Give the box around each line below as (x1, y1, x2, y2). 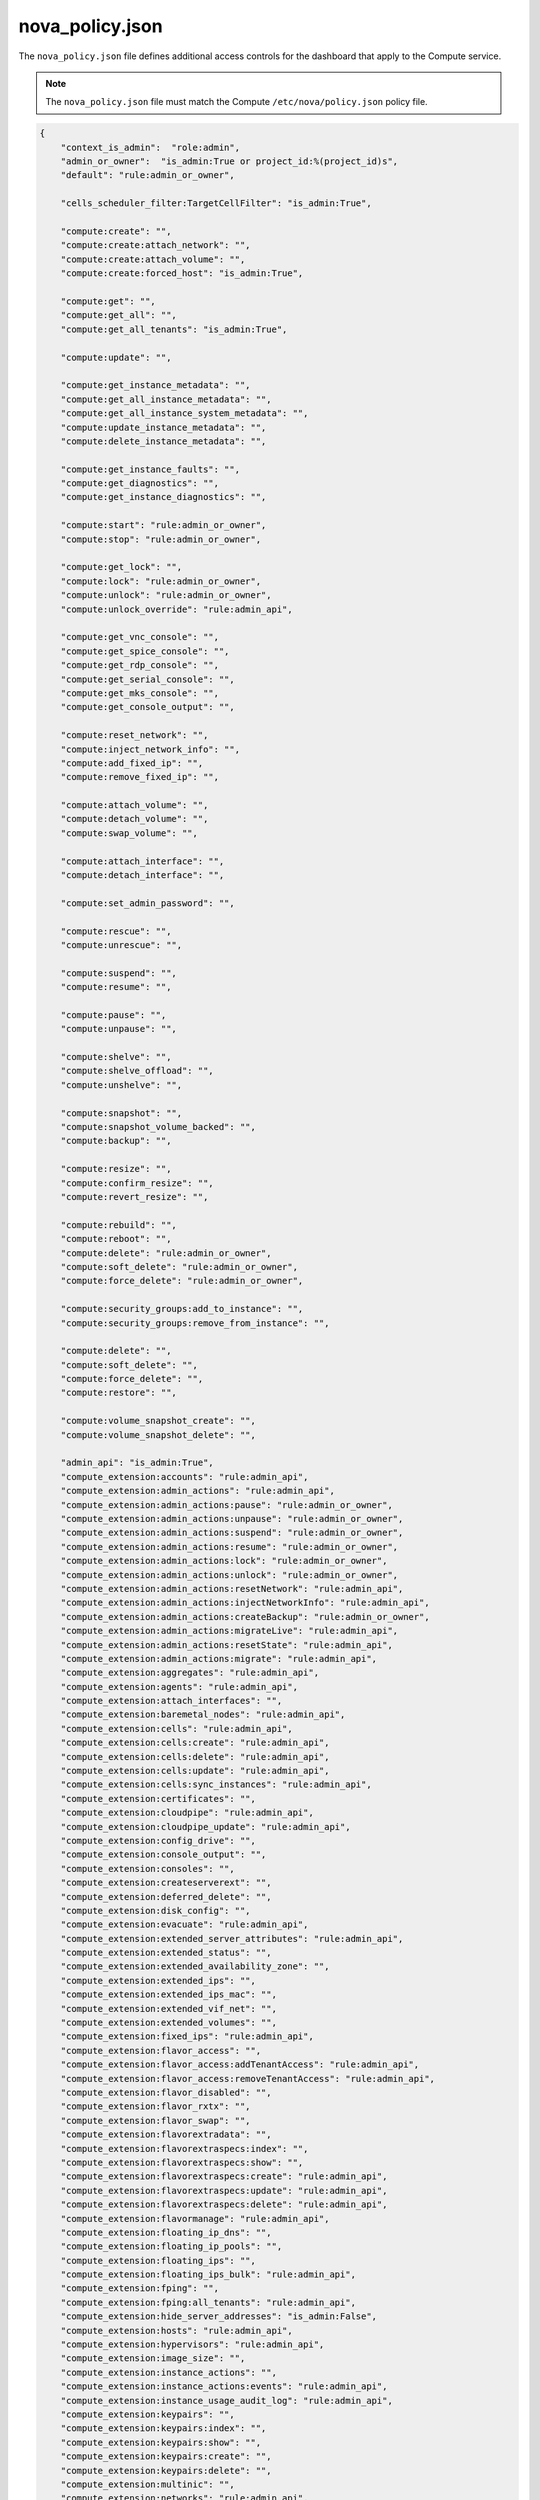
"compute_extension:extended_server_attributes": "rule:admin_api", (60, 1933, 404, 1944)
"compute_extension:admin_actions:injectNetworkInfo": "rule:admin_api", (60, 1597, 430, 1609)
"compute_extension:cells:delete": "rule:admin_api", (60, 1751, 330, 1762)
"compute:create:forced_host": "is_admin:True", (60, 268, 304, 279)
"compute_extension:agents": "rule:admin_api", (60, 1681, 299, 1692)
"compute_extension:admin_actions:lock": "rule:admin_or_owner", (60, 1555, 388, 1567)
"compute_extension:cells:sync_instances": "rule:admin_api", (60, 1779, 372, 1790)
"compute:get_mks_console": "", (60, 687, 220, 699)
